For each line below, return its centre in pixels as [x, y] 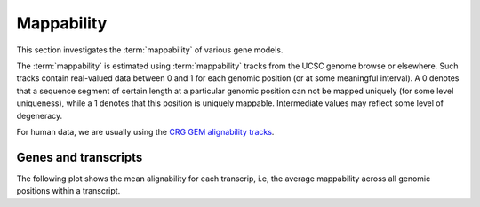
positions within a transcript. [68, 191]
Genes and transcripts [80, 157]
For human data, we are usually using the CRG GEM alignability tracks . [145, 131]
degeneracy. [40, 115]
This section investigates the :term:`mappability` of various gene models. [150, 50]
